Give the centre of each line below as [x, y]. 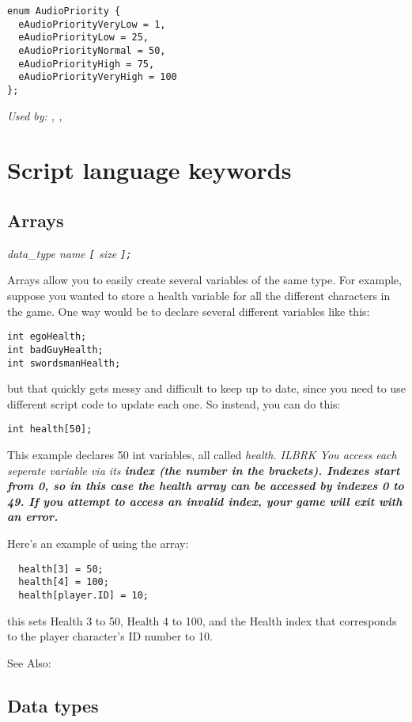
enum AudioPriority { [64, 11]
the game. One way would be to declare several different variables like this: [189, 311]
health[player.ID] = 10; [83, 595]
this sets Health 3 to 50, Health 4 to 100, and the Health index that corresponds [202, 620]
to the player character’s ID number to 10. [110, 636]
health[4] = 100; [64, 582]
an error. [33, 517]
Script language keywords [149, 170]
